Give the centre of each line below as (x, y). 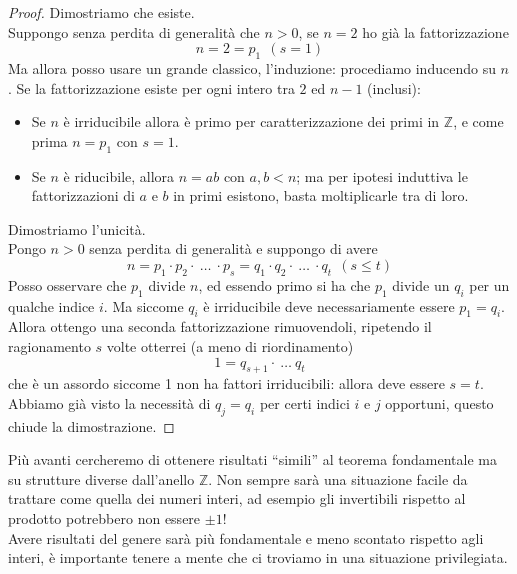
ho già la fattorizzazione (435, 31)
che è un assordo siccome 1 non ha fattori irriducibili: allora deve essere (226, 383)
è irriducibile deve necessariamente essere (329, 305)
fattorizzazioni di (83, 195)
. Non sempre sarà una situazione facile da (338, 478)
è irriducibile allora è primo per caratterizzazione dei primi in (251, 121)
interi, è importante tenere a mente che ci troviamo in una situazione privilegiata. (258, 557)
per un (489, 284)
